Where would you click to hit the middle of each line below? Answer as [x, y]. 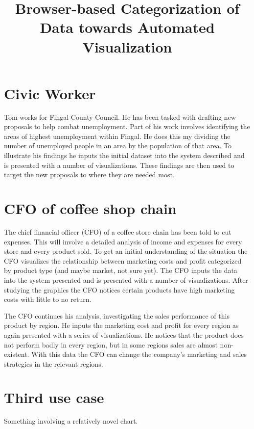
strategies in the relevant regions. [54, 363]
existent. [17, 354]
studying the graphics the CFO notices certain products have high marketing [119, 289]
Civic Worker [50, 93]
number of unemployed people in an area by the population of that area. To [118, 146]
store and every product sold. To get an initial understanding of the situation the [126, 251]
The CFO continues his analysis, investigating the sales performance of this [117, 315]
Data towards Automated [127, 27]
